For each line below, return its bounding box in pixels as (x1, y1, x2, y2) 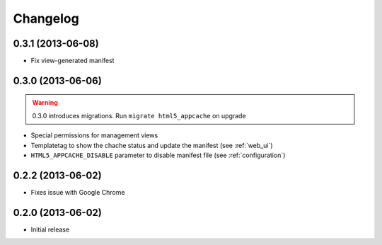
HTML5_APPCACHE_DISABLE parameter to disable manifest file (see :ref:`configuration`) (30, 151, 286, 159)
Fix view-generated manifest (30, 57, 115, 65)
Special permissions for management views (30, 131, 158, 139)
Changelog (13, 11, 79, 26)
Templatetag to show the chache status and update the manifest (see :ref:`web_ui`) (30, 141, 273, 149)
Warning (32, 98, 58, 107)
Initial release (30, 225, 70, 234)
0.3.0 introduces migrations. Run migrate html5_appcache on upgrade (32, 111, 247, 120)
